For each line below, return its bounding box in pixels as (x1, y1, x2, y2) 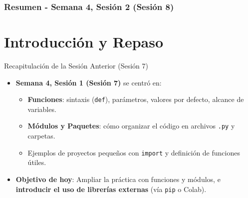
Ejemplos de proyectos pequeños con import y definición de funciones (27, 147, 240, 157)
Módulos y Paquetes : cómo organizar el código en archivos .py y (27, 120, 235, 131)
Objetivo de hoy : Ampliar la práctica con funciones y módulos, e (15, 173, 221, 184)
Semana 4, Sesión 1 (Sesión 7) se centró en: (15, 77, 162, 87)
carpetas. (27, 130, 55, 141)
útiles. (27, 157, 46, 167)
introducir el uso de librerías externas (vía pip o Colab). (15, 183, 207, 194)
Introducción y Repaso (4, 31, 164, 52)
